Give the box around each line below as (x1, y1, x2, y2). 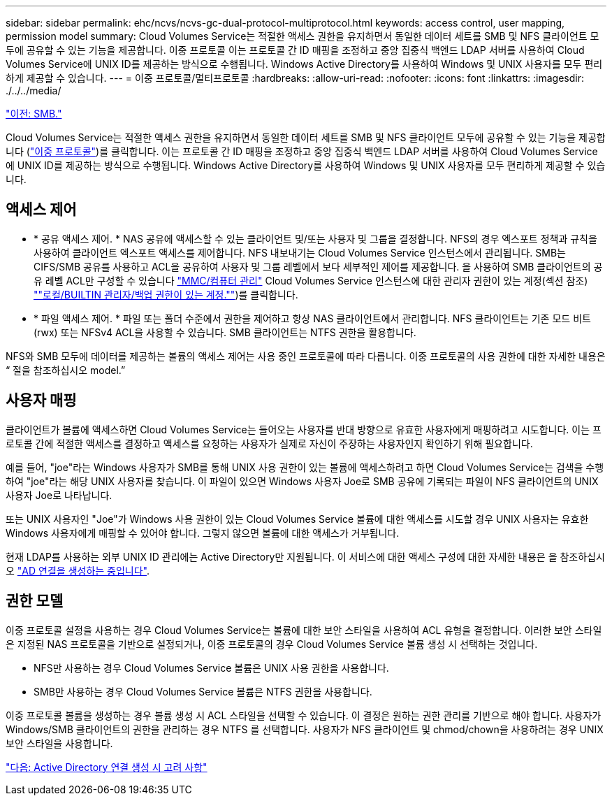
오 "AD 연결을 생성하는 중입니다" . (6, 564, 150, 577)
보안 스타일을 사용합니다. (6, 737, 113, 749)
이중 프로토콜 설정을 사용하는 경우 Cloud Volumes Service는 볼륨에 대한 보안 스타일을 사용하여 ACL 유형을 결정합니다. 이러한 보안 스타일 (6, 623, 602, 636)
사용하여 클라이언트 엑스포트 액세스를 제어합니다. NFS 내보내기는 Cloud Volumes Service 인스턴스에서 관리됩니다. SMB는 (34, 246, 566, 259)
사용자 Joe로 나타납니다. (6, 489, 112, 501)
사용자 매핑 (6, 391, 77, 410)
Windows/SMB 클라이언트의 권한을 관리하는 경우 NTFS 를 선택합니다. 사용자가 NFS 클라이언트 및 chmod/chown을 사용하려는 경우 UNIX (6, 723, 604, 735)
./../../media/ (6, 85, 61, 96)
